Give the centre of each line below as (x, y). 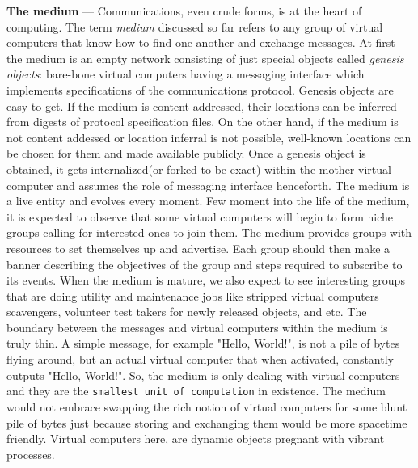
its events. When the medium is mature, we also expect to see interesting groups (206, 280)
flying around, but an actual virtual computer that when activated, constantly (200, 359)
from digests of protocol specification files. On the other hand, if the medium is (203, 122)
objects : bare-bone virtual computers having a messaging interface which (186, 74)
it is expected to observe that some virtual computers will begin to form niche (200, 216)
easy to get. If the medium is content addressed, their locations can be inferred (202, 105)
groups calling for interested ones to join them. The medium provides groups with (209, 232)
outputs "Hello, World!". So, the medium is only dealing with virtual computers (203, 375)
